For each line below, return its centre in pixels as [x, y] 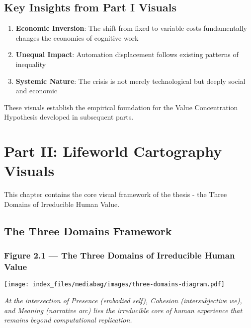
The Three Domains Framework [88, 230]
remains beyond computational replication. [68, 320]
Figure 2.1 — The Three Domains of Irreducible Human [120, 255]
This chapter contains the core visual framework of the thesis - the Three [116, 194]
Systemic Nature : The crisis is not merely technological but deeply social [130, 81]
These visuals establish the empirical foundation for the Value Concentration [121, 107]
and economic [37, 91]
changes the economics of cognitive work [77, 37]
